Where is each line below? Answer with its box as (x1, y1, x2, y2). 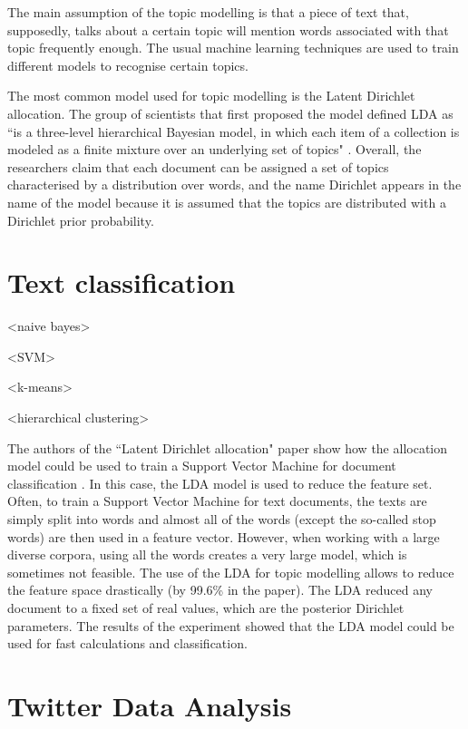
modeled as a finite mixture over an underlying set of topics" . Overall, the (7, 140, 422, 159)
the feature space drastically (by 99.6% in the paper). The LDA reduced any (7, 580, 433, 599)
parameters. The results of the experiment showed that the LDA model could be (7, 616, 454, 635)
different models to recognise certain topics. (7, 55, 249, 74)
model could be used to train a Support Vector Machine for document (7, 456, 396, 475)
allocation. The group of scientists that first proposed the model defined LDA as (7, 103, 453, 122)
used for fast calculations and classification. (7, 634, 248, 653)
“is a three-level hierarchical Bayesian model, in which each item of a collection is (7, 121, 460, 141)
